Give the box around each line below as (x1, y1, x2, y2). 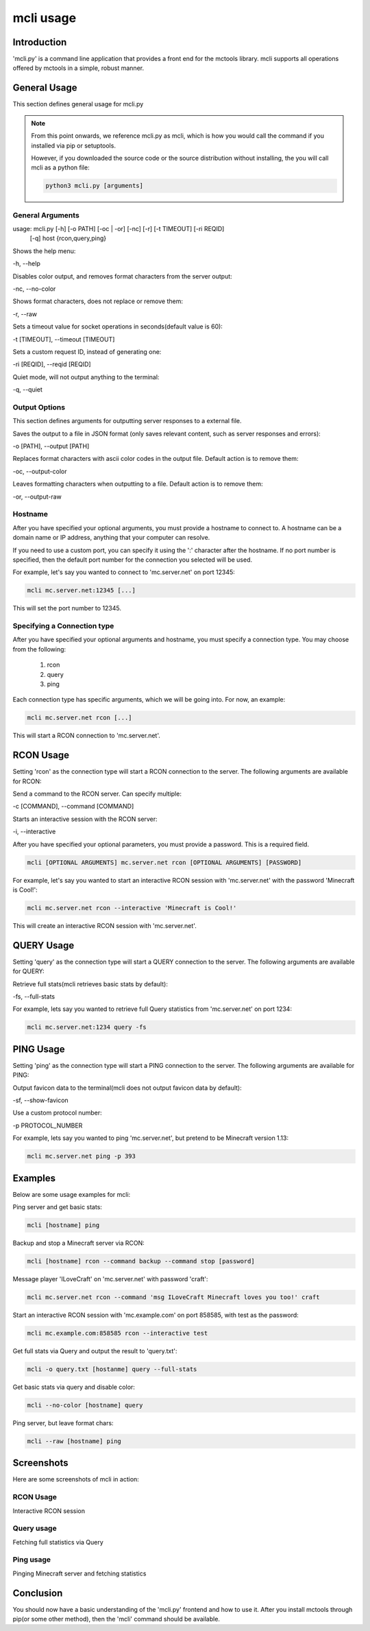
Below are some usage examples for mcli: (12, 1190, 131, 1198)
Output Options (12, 402, 65, 412)
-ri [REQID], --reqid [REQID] (12, 360, 92, 368)
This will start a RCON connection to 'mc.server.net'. (12, 731, 160, 740)
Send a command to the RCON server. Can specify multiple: (12, 789, 182, 798)
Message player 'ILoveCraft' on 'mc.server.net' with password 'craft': (12, 1275, 208, 1283)
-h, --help (12, 259, 40, 267)
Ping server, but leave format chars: (12, 1418, 114, 1427)
